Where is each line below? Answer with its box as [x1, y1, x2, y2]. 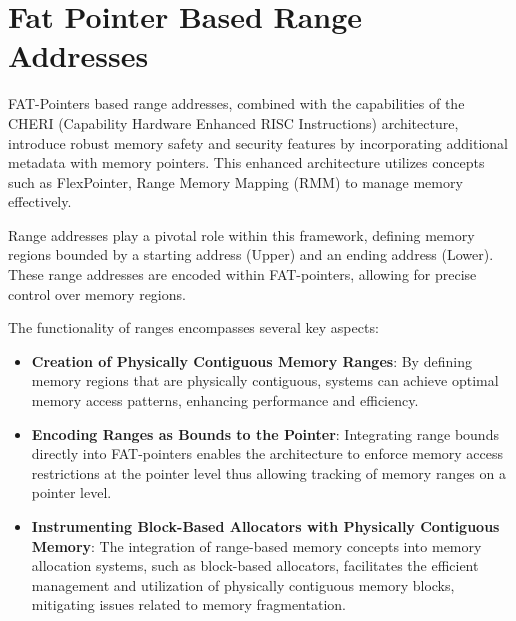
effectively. [8, 191, 72, 212]
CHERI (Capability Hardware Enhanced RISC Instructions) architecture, [8, 112, 459, 133]
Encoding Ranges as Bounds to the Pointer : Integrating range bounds [31, 423, 499, 444]
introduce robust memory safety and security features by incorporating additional [8, 132, 508, 153]
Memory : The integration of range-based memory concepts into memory [31, 535, 482, 556]
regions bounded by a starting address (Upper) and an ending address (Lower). [8, 244, 494, 265]
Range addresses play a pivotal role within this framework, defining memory [8, 224, 475, 245]
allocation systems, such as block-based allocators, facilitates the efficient [31, 555, 479, 576]
